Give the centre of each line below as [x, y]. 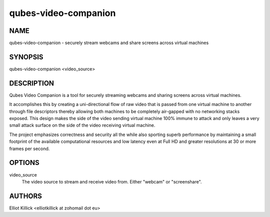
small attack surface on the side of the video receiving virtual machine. [82, 125]
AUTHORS [26, 196]
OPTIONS [24, 163]
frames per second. [29, 148]
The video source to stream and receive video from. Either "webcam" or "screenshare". [112, 181]
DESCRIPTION [32, 83]
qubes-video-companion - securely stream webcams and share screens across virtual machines [109, 43]
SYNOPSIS [26, 57]
